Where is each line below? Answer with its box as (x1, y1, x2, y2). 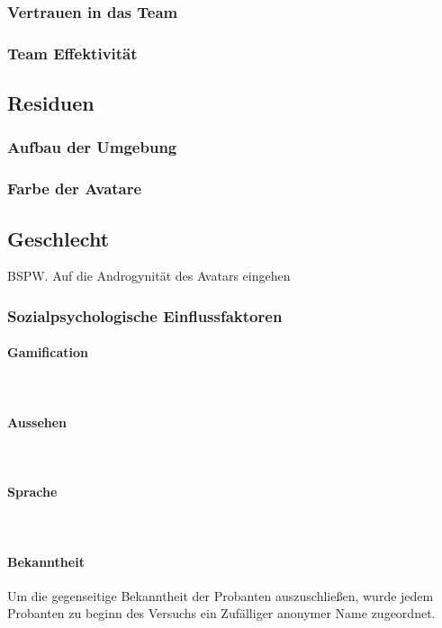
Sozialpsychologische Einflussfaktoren (7, 304, 283, 327)
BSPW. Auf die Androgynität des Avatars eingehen (7, 266, 291, 285)
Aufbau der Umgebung (7, 136, 177, 158)
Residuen (7, 89, 95, 117)
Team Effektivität (7, 41, 138, 64)
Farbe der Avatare (7, 177, 142, 200)
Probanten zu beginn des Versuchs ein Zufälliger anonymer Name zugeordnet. (7, 604, 436, 623)
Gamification (7, 343, 89, 362)
